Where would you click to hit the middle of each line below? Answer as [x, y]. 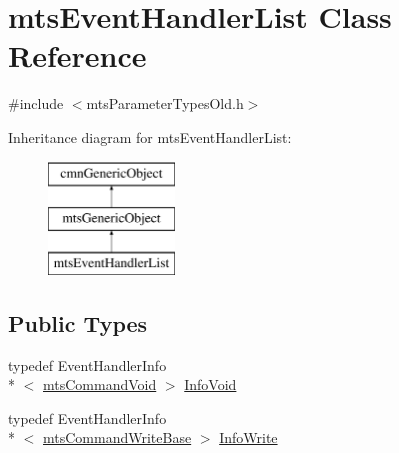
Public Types [78, 322]
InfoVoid [210, 384]
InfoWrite [248, 437]
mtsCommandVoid [100, 384]
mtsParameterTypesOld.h [165, 103]
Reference [77, 55]
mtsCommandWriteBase [117, 437]
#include [36, 103]
